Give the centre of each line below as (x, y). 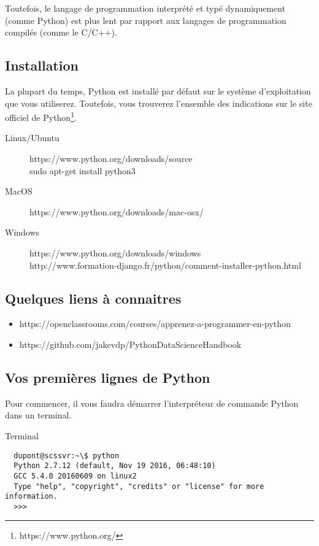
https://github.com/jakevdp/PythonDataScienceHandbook (130, 344)
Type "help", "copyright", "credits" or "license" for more (139, 486)
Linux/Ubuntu (32, 138)
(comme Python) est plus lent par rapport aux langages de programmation (146, 20)
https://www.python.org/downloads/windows (115, 252)
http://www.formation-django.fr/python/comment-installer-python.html (165, 265)
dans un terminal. (38, 415)
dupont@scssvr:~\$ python (67, 456)
